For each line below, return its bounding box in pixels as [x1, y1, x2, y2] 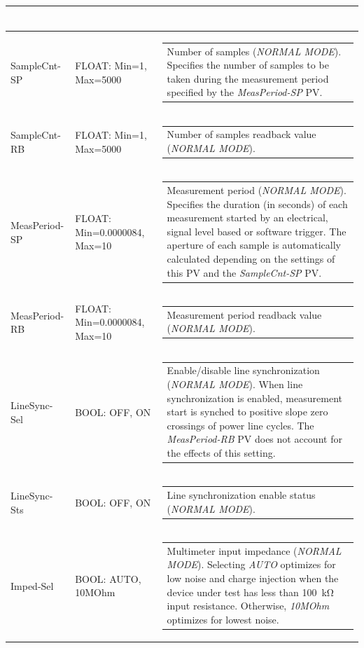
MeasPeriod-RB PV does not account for [167, 432, 342, 446]
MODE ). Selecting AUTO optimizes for [167, 557, 336, 572]
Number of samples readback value [167, 127, 316, 142]
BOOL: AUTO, [75, 571, 141, 586]
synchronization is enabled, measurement [167, 390, 342, 405]
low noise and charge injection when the [167, 570, 339, 585]
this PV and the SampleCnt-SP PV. [167, 265, 322, 280]
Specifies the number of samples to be [167, 57, 329, 72]
